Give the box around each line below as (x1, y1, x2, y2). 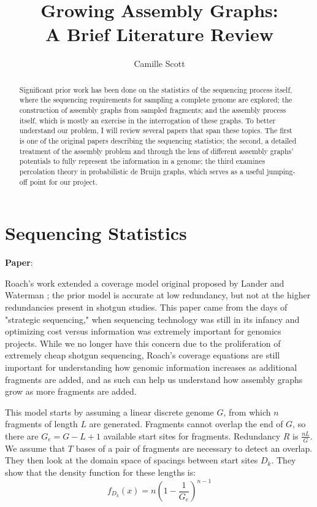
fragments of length (5, 417, 78, 430)
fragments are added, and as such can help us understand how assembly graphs (5, 373, 303, 385)
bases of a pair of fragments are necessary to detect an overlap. (75, 441, 313, 454)
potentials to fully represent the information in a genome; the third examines (19, 156, 265, 166)
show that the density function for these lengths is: (5, 465, 196, 478)
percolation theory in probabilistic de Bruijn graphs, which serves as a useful (19, 166, 264, 176)
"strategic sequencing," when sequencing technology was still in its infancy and (5, 312, 300, 325)
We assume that (5, 441, 66, 454)
